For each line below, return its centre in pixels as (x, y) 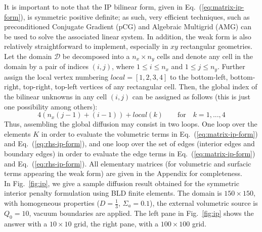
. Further (231, 66)
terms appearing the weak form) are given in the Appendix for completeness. (123, 173)
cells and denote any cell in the (205, 56)
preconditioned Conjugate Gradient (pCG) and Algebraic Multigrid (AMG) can (128, 26)
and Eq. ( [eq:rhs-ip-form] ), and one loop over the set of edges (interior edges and (129, 143)
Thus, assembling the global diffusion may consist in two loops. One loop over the (131, 124)
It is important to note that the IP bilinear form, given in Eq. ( (103, 7)
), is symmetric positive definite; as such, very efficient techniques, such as (135, 16)
